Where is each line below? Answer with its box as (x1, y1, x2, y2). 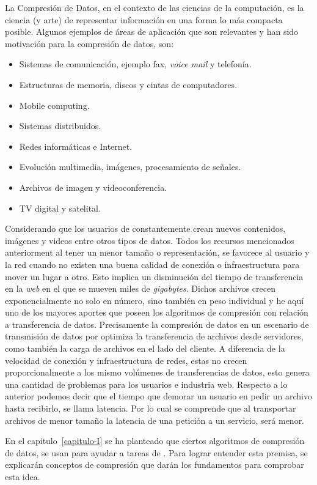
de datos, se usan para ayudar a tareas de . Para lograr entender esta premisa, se (5, 446, 308, 459)
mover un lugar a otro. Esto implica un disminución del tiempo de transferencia (5, 270, 304, 283)
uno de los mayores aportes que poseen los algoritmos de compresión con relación (5, 306, 308, 319)
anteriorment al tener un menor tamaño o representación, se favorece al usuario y (5, 246, 310, 259)
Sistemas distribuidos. (19, 119, 101, 132)
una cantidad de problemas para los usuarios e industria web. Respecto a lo (5, 377, 288, 390)
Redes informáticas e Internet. (19, 139, 133, 152)
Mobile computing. (19, 98, 90, 111)
